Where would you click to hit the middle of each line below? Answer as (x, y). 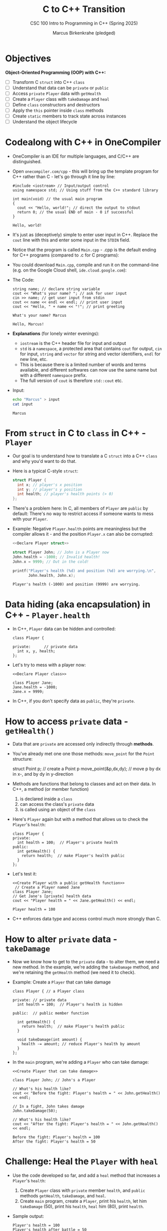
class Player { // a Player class (48, 992)
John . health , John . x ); (52, 575)
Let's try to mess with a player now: (49, 665)
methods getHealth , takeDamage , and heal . (63, 1196)
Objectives (28, 58)
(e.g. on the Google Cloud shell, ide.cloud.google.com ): (69, 270)
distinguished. (27, 162)
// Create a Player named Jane (47, 888)
